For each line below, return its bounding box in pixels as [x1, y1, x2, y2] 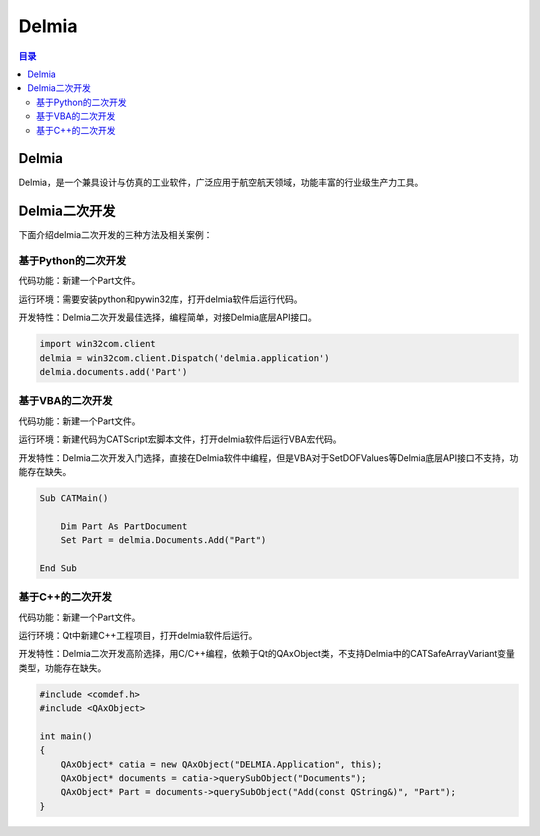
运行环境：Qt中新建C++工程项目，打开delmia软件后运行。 [18, 629, 258, 641]
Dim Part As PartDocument [60, 520, 188, 532]
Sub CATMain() [39, 492, 109, 504]
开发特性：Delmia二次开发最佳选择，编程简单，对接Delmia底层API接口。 [18, 311, 317, 324]
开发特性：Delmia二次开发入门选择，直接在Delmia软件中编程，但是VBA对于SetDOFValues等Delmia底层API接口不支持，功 [18, 451, 519, 464]
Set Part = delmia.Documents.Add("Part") [60, 535, 267, 546]
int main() [39, 730, 93, 742]
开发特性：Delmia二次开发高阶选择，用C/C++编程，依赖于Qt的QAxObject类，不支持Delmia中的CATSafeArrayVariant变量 [18, 648, 515, 660]
